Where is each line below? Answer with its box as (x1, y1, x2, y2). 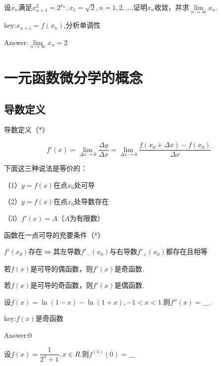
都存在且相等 (166, 246, 208, 257)
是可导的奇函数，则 (30, 280, 93, 290)
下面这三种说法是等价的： (4, 163, 87, 173)
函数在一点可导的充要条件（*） (4, 229, 105, 240)
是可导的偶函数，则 (30, 263, 93, 273)
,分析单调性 (63, 20, 101, 30)
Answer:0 (4, 329, 32, 340)
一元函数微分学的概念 (4, 67, 143, 88)
